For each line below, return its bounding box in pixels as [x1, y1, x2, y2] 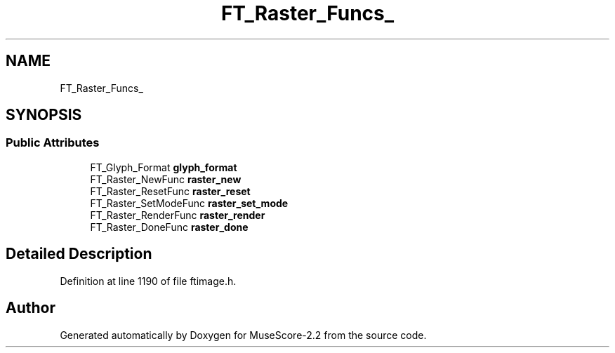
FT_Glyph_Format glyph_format [90, 161, 237, 173]
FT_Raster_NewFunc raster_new [90, 173, 242, 185]
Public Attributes [6, 135, 100, 150]
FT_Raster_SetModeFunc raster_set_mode [90, 197, 289, 209]
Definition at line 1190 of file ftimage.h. [60, 274, 237, 287]
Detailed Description [6, 245, 152, 263]
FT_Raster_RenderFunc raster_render [90, 208, 265, 221]
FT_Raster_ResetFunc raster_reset [90, 185, 251, 197]
